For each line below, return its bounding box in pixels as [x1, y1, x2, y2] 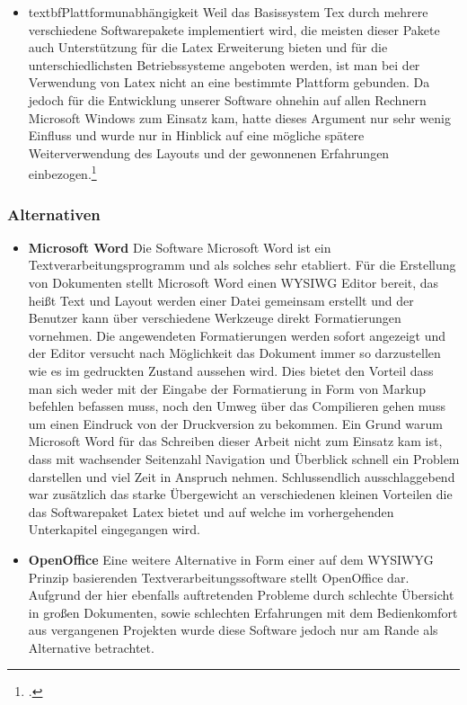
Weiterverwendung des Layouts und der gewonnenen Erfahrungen [28, 143, 390, 162]
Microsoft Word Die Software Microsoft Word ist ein [28, 237, 331, 256]
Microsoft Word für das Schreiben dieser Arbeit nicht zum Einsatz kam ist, [28, 432, 443, 451]
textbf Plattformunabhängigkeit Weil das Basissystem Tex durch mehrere [28, 3, 428, 21]
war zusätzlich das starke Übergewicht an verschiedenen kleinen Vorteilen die [28, 485, 453, 504]
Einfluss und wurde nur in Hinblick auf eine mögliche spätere [28, 126, 365, 145]
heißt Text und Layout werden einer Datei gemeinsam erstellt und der [28, 290, 414, 309]
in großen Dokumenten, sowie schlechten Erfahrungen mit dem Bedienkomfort [28, 602, 458, 621]
